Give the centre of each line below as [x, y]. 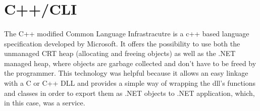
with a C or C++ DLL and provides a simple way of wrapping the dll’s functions [130, 82]
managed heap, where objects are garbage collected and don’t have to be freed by [130, 63]
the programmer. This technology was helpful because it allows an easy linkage [126, 73]
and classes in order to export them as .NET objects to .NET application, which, [129, 93]
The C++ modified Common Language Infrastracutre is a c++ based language [127, 33]
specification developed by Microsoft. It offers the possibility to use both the [122, 43]
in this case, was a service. [45, 103]
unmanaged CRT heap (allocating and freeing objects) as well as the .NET [120, 53]
